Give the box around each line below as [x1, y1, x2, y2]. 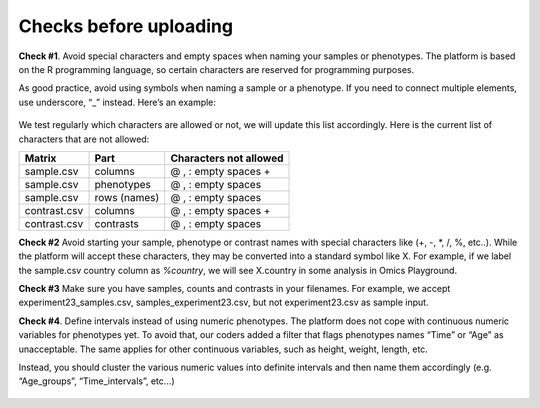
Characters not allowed [170, 151, 284, 165]
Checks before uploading [18, 15, 234, 37]
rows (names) [94, 190, 160, 204]
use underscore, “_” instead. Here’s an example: [18, 96, 217, 108]
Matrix [24, 151, 57, 165]
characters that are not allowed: [18, 133, 150, 145]
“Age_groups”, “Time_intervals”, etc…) [18, 375, 175, 387]
